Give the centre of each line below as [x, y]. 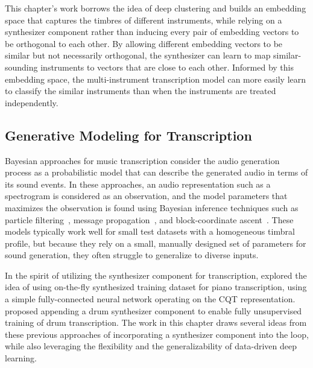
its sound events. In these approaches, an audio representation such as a [138, 184]
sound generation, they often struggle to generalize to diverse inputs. [132, 255]
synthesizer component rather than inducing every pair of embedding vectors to [152, 32]
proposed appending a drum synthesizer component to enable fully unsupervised [153, 310]
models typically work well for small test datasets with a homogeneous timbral [150, 231]
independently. [32, 102]
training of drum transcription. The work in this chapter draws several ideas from [156, 322]
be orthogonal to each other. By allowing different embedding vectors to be [144, 43]
